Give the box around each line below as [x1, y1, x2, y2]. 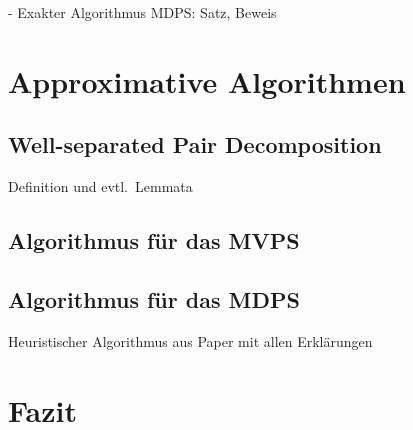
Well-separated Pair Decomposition [8, 129, 382, 160]
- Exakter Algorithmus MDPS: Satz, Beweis [8, 2, 277, 22]
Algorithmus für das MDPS [8, 283, 300, 314]
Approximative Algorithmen [8, 60, 406, 101]
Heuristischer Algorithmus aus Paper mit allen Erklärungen [8, 330, 373, 351]
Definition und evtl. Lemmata [8, 176, 193, 197]
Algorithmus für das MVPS [8, 225, 300, 256]
